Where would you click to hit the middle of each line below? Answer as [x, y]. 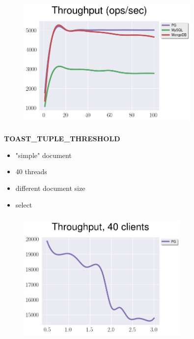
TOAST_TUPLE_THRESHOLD [62, 139]
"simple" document [43, 155]
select [24, 204]
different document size [50, 188]
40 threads [31, 171]
